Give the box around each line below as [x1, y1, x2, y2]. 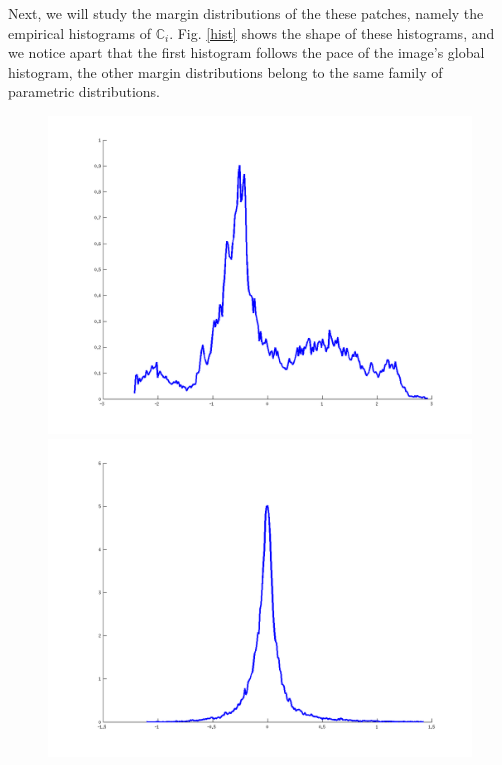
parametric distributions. [8, 81, 160, 102]
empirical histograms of [8, 22, 151, 43]
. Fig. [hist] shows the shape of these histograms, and [169, 22, 495, 43]
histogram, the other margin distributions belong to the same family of [8, 61, 443, 82]
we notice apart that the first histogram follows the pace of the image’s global [8, 42, 485, 63]
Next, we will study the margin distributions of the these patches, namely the [8, 3, 484, 23]
